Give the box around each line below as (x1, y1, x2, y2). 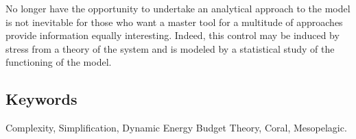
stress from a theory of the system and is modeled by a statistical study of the (5, 41, 335, 55)
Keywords (5, 88, 78, 110)
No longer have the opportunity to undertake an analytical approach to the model (5, 1, 351, 15)
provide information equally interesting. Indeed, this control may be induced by (5, 28, 340, 42)
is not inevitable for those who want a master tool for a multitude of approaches (5, 14, 343, 29)
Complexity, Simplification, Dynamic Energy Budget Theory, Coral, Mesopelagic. (5, 121, 347, 135)
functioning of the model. (5, 55, 112, 69)
